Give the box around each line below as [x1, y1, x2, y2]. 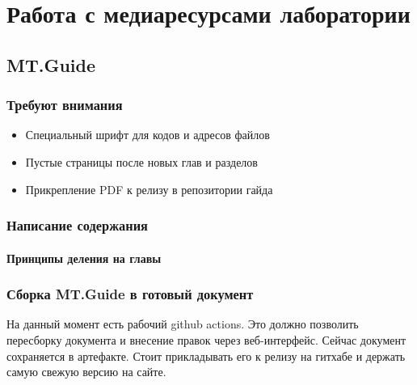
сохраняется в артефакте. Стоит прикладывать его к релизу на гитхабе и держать [6, 347, 406, 364]
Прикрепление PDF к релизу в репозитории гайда [25, 180, 273, 197]
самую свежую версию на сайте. [6, 363, 166, 380]
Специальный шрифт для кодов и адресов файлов [25, 126, 270, 143]
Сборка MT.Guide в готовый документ [6, 284, 254, 304]
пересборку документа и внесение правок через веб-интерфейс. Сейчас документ [6, 332, 406, 348]
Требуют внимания [6, 95, 123, 115]
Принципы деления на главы [6, 249, 162, 266]
